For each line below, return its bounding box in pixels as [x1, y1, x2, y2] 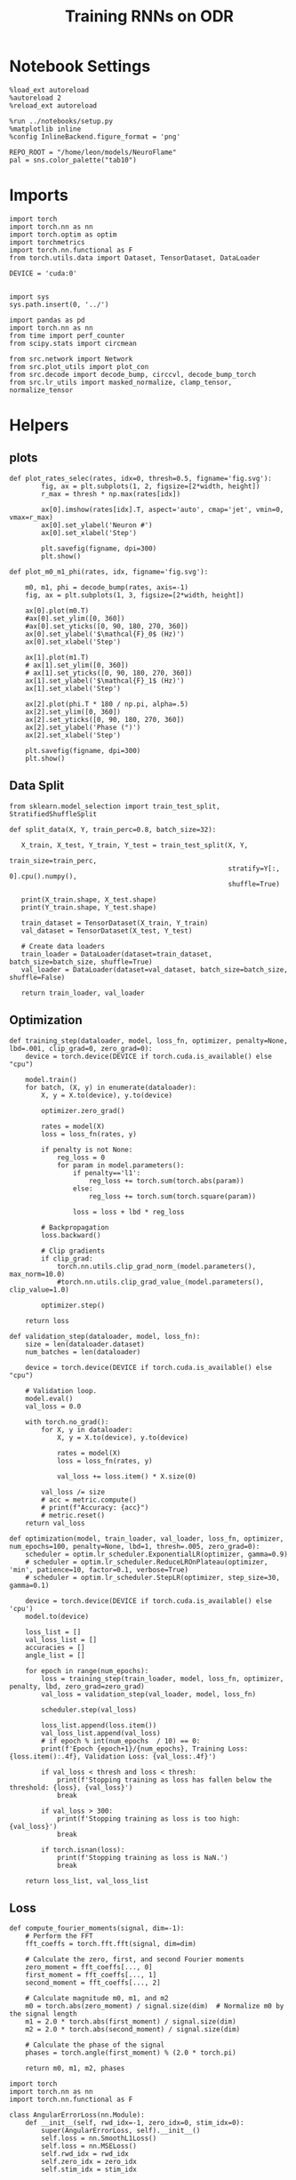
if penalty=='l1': [72, 1168, 141, 1177]
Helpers [9, 415, 69, 436]
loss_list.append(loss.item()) [41, 1720, 157, 1730]
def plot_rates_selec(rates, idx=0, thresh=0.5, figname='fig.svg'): [9, 474, 273, 483]
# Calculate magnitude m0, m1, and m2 [25, 1994, 169, 2003]
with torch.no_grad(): [25, 1417, 109, 1426]
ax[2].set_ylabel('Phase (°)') [25, 723, 141, 732]
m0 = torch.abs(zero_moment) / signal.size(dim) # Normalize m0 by [25, 2002, 284, 2011]
